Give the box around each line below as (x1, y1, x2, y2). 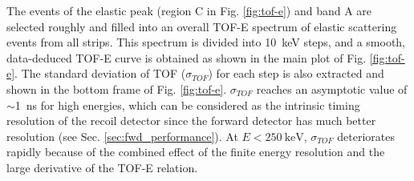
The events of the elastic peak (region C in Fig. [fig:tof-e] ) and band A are (6, 2, 372, 18)
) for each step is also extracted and (208, 65, 384, 82)
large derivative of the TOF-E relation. (6, 159, 198, 175)
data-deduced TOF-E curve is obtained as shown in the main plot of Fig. (6, 49, 367, 66)
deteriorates (337, 127, 396, 144)
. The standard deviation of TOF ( (14, 65, 186, 82)
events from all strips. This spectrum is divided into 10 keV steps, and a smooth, (6, 34, 406, 50)
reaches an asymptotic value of (256, 80, 408, 97)
